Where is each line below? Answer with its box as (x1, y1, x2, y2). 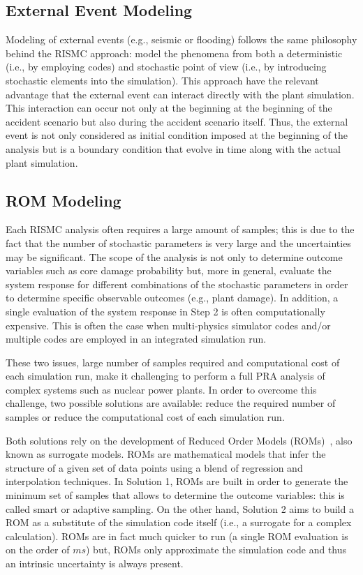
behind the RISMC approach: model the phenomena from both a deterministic (6, 45, 343, 60)
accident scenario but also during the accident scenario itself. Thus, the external (6, 114, 348, 128)
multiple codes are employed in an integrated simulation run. (6, 331, 267, 346)
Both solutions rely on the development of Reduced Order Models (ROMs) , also (6, 433, 353, 447)
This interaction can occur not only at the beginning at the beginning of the (6, 100, 332, 115)
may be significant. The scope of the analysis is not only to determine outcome (6, 249, 343, 264)
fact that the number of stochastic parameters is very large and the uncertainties (6, 235, 351, 250)
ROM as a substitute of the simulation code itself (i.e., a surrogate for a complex (6, 515, 352, 530)
